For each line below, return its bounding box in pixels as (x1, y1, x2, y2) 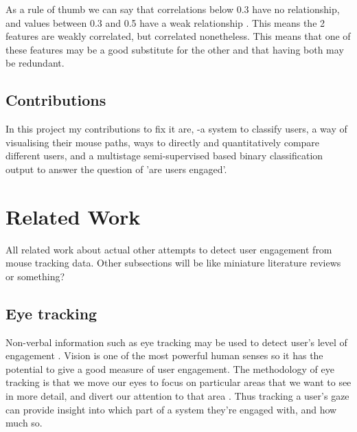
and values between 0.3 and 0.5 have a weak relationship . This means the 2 (5, 15, 325, 30)
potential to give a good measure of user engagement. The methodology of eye (5, 361, 334, 376)
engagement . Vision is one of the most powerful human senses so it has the (5, 348, 323, 363)
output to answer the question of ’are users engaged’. (5, 161, 227, 176)
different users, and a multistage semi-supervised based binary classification (5, 148, 323, 163)
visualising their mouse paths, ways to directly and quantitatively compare (5, 135, 320, 149)
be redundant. (5, 56, 65, 70)
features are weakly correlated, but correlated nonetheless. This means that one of (5, 29, 351, 43)
